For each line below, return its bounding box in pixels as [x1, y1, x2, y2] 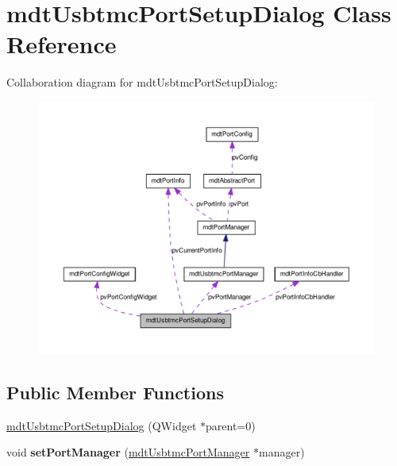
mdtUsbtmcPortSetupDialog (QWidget [6, 417, 197, 433]
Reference [6, 28, 117, 60]
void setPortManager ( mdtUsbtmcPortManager [6, 444, 250, 460]
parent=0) [206, 417, 256, 433]
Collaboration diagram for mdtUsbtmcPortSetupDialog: [6, 74, 278, 91]
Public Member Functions [6, 379, 224, 404]
